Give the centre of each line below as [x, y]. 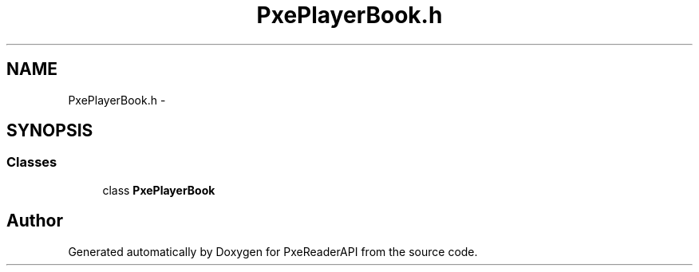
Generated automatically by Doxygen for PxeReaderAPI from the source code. [273, 251]
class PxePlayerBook [159, 190]
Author [35, 221]
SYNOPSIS [50, 131]
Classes [32, 162]
